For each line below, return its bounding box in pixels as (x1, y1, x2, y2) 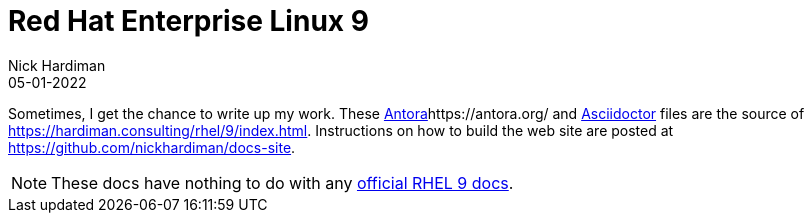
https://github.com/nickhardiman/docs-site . (8, 138, 296, 156)
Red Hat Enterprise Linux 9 (8, 4, 369, 38)
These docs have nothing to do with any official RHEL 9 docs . (51, 172, 514, 193)
